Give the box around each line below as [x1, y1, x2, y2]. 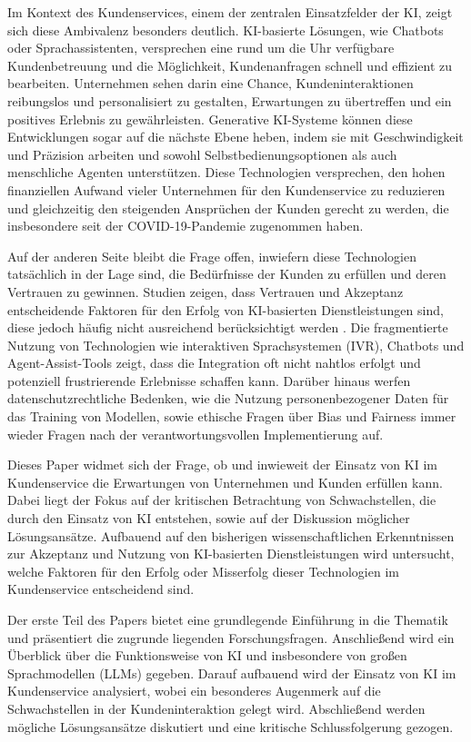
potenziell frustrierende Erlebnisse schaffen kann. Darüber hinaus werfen [7, 371, 411, 390]
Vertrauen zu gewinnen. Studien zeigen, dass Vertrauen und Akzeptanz [7, 282, 404, 301]
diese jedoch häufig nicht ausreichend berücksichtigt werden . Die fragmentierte [7, 318, 448, 337]
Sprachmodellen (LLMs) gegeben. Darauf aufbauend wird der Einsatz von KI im [7, 663, 456, 682]
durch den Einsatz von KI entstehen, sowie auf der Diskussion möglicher [7, 509, 410, 528]
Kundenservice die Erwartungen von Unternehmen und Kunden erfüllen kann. [7, 472, 443, 491]
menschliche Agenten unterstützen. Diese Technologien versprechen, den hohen [7, 163, 446, 182]
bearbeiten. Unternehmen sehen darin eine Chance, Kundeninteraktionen [7, 74, 414, 93]
